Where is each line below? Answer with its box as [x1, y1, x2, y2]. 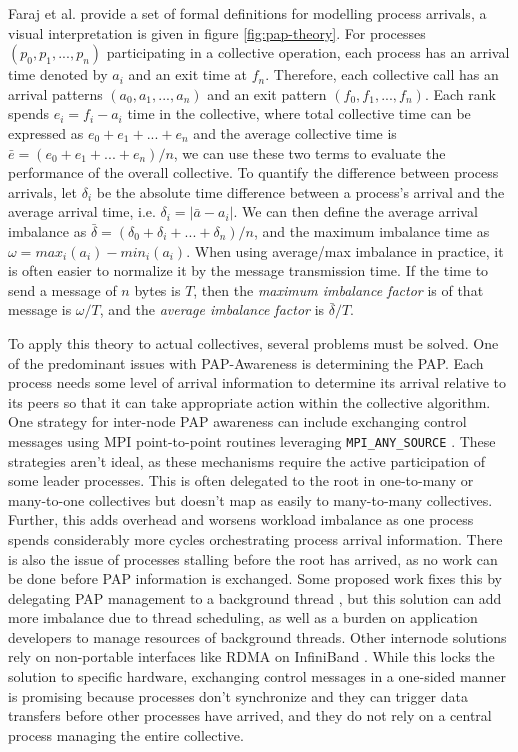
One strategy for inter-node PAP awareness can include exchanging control [8, 411, 467, 432]
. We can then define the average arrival [233, 201, 478, 222]
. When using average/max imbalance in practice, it [186, 240, 504, 261]
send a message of [8, 279, 117, 300]
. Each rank [424, 83, 496, 104]
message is [8, 299, 72, 320]
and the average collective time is [193, 122, 397, 143]
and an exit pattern [207, 83, 327, 104]
